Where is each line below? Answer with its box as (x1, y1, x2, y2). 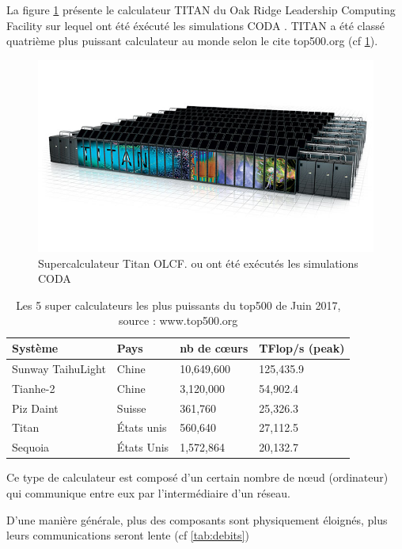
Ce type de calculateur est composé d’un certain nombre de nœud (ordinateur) (6, 469, 389, 486)
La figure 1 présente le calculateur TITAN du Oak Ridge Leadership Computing (6, 2, 396, 17)
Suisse (116, 399, 146, 416)
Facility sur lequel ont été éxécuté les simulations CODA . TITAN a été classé (6, 17, 385, 33)
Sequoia (12, 439, 50, 456)
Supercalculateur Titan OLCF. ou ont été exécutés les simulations (38, 254, 358, 271)
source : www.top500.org (119, 312, 238, 329)
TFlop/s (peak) (259, 340, 345, 356)
